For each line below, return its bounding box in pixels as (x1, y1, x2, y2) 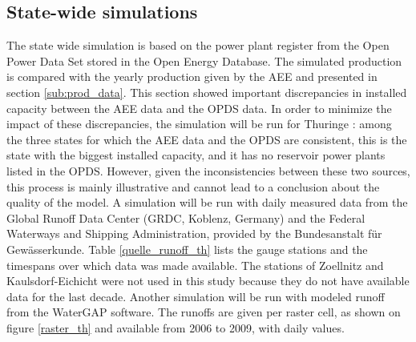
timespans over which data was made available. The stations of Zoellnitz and (6, 256, 384, 273)
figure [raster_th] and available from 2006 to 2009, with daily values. (6, 319, 345, 336)
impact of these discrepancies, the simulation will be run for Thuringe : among (6, 115, 392, 132)
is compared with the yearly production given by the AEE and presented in (6, 68, 378, 85)
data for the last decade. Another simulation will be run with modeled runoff (6, 288, 385, 304)
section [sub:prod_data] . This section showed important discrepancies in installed (6, 83, 407, 100)
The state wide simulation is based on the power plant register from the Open (6, 37, 390, 54)
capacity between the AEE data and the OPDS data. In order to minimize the (6, 99, 392, 116)
